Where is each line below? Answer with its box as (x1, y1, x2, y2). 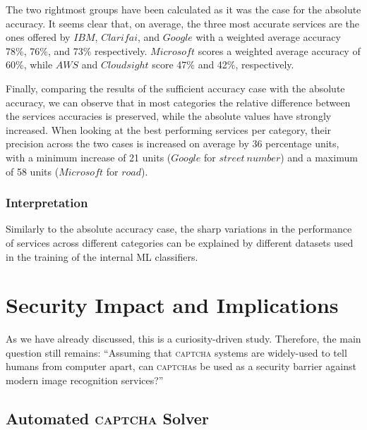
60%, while (6, 57, 53, 72)
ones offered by (6, 30, 71, 44)
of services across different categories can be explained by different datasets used (6, 235, 354, 250)
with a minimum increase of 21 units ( (6, 149, 172, 164)
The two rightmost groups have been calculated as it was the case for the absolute (6, 2, 361, 16)
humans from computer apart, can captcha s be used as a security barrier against (6, 359, 356, 374)
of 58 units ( (6, 164, 59, 178)
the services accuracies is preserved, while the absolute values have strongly (6, 109, 332, 123)
